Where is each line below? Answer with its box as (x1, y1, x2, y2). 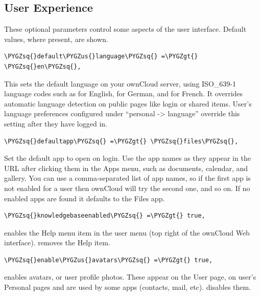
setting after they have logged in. (4, 118, 107, 129)
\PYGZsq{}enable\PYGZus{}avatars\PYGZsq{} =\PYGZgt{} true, (4, 256, 213, 264)
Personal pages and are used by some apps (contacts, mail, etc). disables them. (4, 282, 251, 292)
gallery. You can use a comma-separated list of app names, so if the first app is (4, 173, 251, 183)
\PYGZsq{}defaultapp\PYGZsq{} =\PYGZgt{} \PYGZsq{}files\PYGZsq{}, (4, 137, 239, 145)
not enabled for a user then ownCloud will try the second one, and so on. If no (4, 182, 250, 193)
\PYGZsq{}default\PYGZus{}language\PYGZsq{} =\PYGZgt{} (4, 53, 198, 60)
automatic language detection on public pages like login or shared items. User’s (4, 98, 252, 109)
